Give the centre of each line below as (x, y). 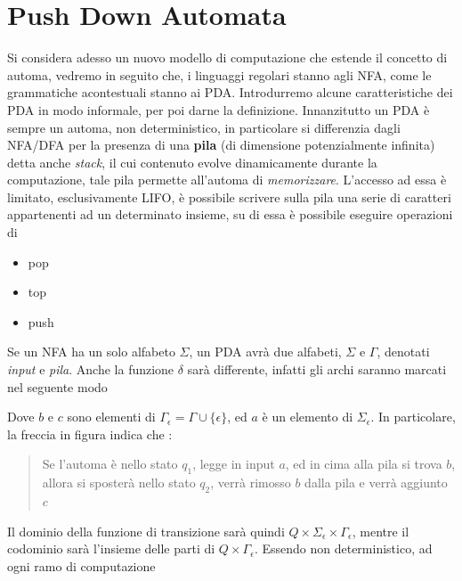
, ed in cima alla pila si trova (364, 464)
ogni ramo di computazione (81, 565)
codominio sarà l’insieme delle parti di (111, 548)
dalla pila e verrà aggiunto (376, 483)
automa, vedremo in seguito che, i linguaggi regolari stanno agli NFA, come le (219, 74)
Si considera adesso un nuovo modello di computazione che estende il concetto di (227, 57)
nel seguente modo (57, 386)
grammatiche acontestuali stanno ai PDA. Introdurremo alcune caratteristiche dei (230, 92)
